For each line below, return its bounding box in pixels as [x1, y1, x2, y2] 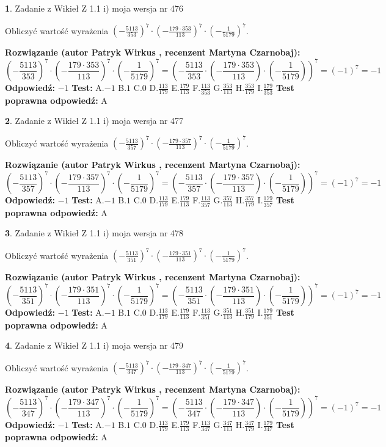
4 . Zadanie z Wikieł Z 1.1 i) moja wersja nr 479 [5, 339, 184, 352]
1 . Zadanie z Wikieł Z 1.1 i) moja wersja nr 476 [5, 2, 184, 14]
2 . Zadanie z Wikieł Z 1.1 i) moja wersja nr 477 [5, 114, 184, 127]
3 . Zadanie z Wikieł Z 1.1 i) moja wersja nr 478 [5, 227, 184, 239]
